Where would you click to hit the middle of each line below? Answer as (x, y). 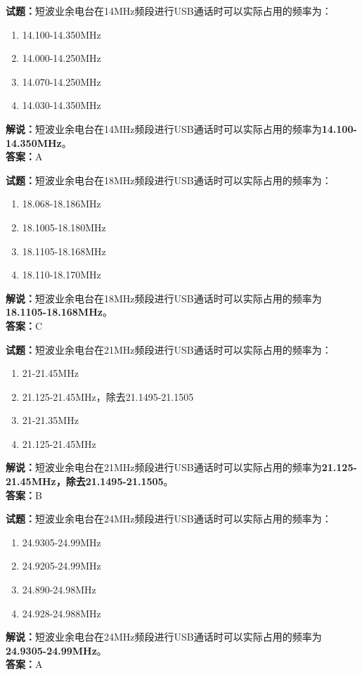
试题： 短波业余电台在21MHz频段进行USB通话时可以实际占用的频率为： (169, 349)
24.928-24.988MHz (62, 613)
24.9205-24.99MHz (62, 566)
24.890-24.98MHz (59, 590)
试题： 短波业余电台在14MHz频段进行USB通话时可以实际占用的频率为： (169, 11)
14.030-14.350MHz (62, 105)
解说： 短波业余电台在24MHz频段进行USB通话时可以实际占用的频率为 (164, 637)
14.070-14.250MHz (62, 81)
